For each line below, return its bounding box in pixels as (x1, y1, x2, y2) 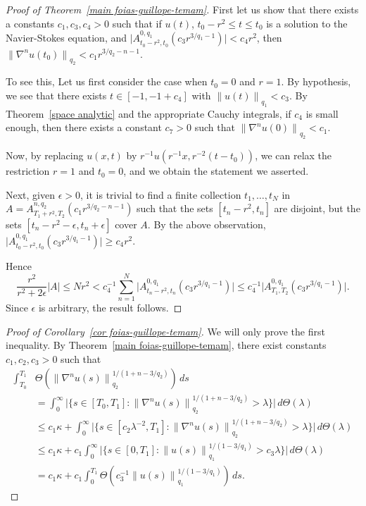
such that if (112, 16, 162, 30)
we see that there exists (6, 87, 107, 102)
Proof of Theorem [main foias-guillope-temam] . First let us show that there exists (6, 2, 359, 16)
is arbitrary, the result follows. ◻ (38, 300, 182, 315)
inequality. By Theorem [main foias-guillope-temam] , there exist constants (6, 338, 327, 352)
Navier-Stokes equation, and (6, 30, 127, 44)
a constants (6, 16, 54, 30)
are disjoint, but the (274, 201, 360, 216)
